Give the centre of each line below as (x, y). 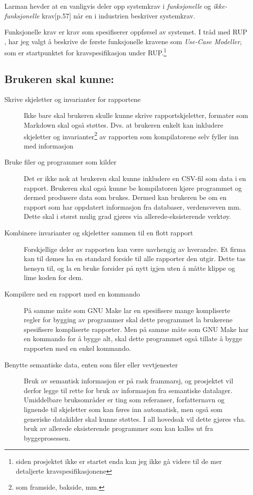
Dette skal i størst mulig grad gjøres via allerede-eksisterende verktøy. (127, 216)
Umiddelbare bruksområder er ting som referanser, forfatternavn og (124, 400)
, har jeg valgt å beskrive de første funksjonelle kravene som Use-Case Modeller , (123, 41)
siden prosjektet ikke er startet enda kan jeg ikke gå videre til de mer (119, 461)
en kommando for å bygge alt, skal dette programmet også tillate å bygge (133, 338)
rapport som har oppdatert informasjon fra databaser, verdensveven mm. (133, 206)
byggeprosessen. (47, 437)
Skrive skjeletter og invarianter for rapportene (73, 99)
